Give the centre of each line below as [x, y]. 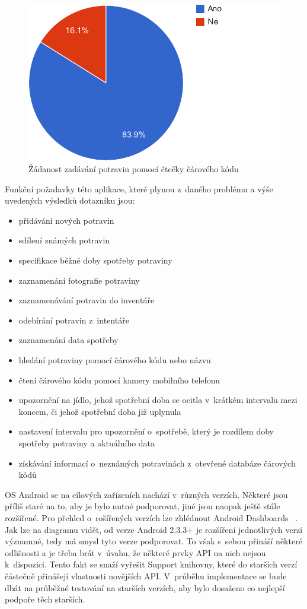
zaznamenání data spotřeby [68, 340]
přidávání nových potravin [66, 220]
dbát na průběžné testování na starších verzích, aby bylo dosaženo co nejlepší [145, 587]
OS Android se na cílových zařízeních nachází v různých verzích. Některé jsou [146, 494]
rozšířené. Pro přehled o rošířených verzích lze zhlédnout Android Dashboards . [151, 517]
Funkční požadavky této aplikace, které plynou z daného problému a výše [139, 188]
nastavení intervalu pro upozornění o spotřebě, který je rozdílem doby [146, 431]
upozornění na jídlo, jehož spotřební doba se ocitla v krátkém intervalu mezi [158, 400]
